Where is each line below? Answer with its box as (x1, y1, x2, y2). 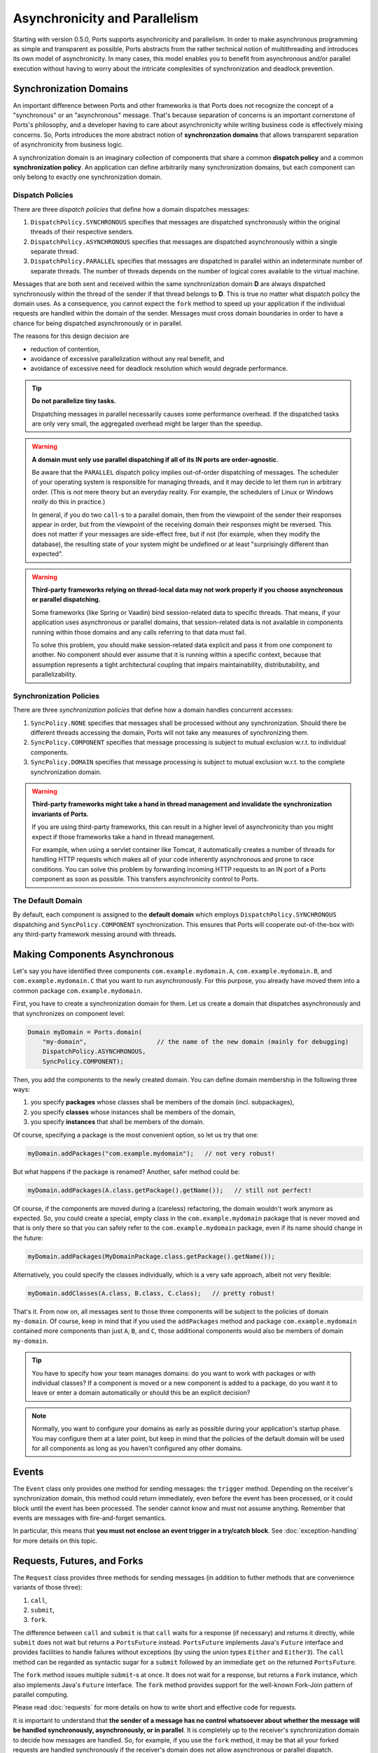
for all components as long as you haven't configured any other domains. (31, 1444, 243, 1452)
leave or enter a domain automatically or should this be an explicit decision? (31, 1388, 251, 1397)
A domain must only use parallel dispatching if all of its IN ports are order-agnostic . (31, 455, 279, 463)
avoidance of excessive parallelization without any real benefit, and (30, 354, 225, 363)
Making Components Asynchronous (13, 948, 174, 960)
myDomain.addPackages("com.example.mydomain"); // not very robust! (27, 1149, 276, 1157)
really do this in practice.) (31, 498, 106, 506)
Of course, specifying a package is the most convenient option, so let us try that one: (13, 1130, 259, 1139)
